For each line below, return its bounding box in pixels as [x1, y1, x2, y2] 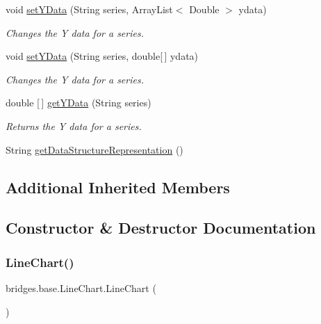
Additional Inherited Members [6, 176, 230, 197]
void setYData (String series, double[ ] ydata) [6, 49, 199, 63]
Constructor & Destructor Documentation [6, 217, 316, 238]
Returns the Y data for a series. [6, 118, 142, 133]
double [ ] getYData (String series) [6, 95, 151, 110]
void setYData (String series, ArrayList [6, 2, 173, 16]
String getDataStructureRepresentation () [6, 142, 183, 156]
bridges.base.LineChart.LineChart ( [6, 280, 156, 295]
